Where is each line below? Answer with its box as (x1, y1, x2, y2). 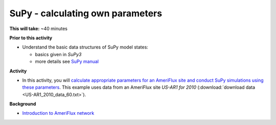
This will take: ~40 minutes (9, 26, 67, 32)
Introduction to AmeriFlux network (22, 110, 95, 116)
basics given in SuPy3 (35, 51, 82, 57)
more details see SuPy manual (35, 59, 99, 65)
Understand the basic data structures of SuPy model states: (22, 44, 148, 51)
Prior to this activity (9, 35, 53, 41)
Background (9, 101, 36, 107)
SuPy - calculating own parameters (9, 8, 163, 19)
